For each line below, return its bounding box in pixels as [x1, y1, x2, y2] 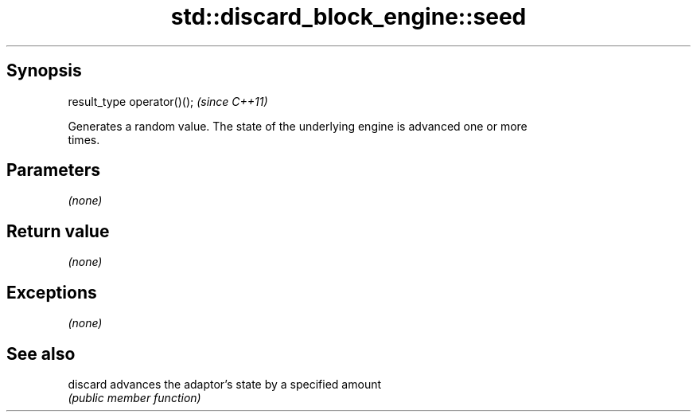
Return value [6, 221, 110, 241]
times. [68, 132, 100, 146]
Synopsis [6, 61, 82, 81]
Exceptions [6, 282, 97, 303]
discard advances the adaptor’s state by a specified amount [68, 377, 382, 391]
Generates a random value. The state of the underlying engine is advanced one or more [68, 119, 528, 133]
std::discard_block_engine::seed [170, 3, 527, 30]
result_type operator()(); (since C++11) [68, 94, 268, 108]
